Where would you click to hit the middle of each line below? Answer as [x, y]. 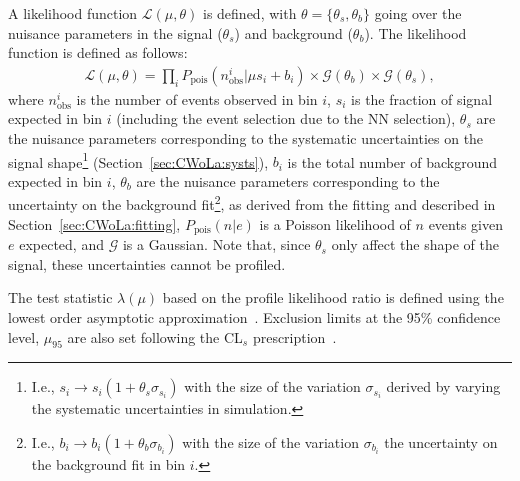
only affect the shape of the [415, 244]
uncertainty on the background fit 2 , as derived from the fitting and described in [252, 203]
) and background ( [293, 32]
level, [24, 336]
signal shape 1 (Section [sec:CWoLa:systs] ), [138, 160]
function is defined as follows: [98, 52]
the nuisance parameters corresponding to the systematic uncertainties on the [246, 138]
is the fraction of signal [422, 98]
